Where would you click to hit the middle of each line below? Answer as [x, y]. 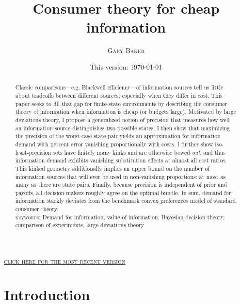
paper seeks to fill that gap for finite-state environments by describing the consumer [121, 103]
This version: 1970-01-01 [126, 66]
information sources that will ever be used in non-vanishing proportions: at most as [120, 176]
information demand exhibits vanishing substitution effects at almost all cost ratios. [121, 160]
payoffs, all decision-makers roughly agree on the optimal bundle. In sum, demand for [123, 192]
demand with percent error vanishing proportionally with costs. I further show [114, 144]
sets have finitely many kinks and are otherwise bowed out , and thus [139, 152]
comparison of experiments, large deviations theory [80, 225]
